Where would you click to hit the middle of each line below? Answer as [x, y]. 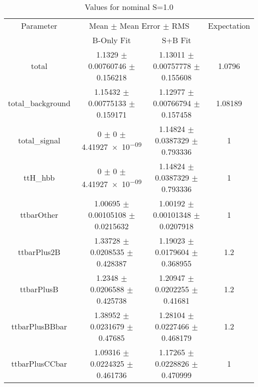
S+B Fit [177, 40]
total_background [39, 103]
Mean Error [140, 26]
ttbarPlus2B [39, 252]
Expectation [229, 26]
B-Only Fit [112, 40]
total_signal [39, 140]
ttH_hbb [39, 177]
